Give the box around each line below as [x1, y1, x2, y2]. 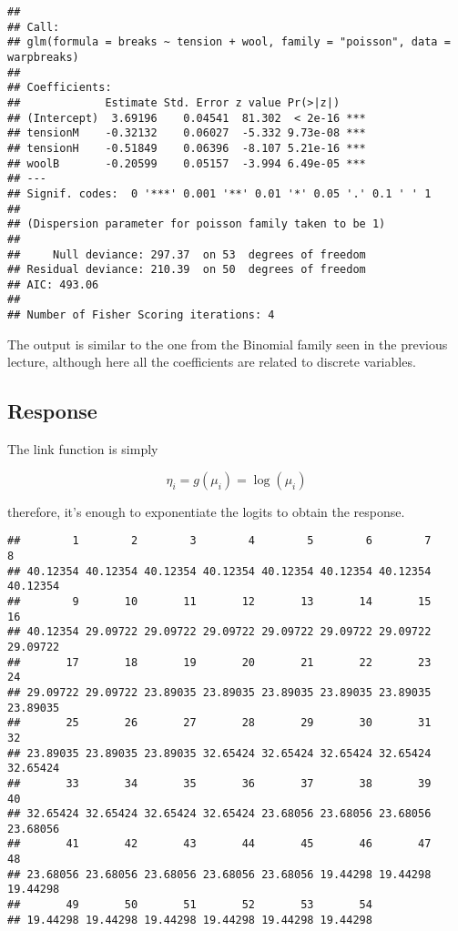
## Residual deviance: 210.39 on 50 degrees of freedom [7, 263, 366, 277]
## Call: [7, 20, 60, 34]
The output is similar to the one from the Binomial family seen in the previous [7, 334, 448, 353]
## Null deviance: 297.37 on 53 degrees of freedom [7, 248, 366, 261]
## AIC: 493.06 [7, 278, 99, 291]
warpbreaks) [7, 50, 79, 64]
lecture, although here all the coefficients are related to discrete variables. [7, 352, 416, 371]
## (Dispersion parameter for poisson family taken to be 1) [7, 218, 386, 231]
